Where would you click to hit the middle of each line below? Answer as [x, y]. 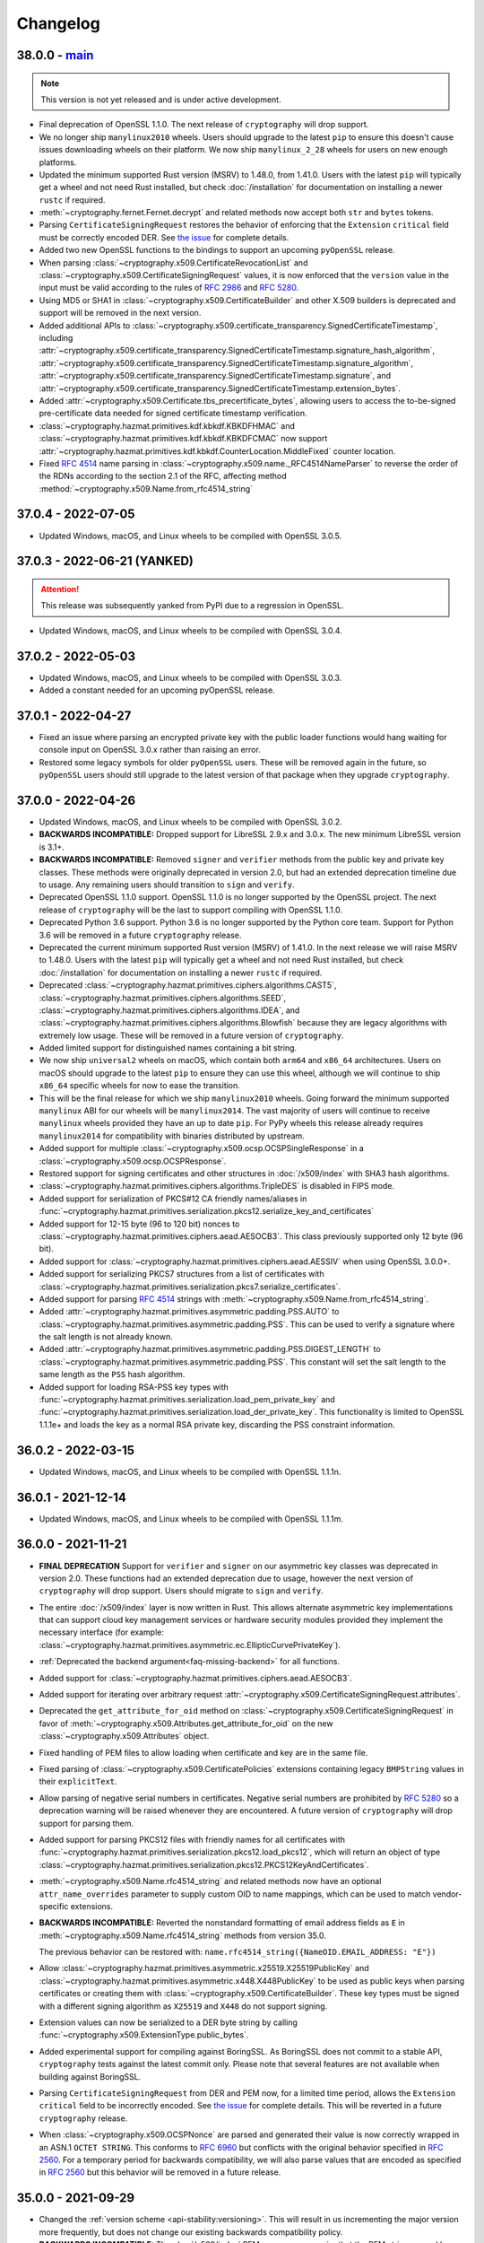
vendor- [447, 1894]
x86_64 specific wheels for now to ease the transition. [140, 1086]
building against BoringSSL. [90, 2076]
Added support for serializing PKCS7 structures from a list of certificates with [181, 1274]
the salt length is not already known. [106, 1337]
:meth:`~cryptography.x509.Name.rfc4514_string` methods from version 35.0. [182, 1935]
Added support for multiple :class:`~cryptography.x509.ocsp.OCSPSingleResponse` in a [202, 1148]
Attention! [60, 589]
